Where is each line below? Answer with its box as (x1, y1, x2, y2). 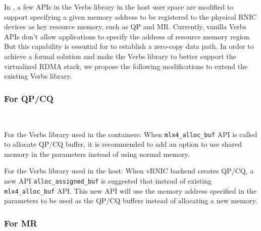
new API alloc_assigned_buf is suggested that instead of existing (4, 176, 212, 186)
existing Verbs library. (4, 71, 72, 81)
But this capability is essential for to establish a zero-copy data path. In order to (4, 41, 254, 51)
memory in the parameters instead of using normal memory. (4, 148, 190, 159)
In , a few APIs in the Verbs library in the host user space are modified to (4, 2, 234, 12)
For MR (4, 216, 37, 229)
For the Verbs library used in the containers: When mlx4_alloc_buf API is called (4, 129, 257, 139)
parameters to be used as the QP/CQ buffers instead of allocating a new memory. (4, 195, 257, 206)
